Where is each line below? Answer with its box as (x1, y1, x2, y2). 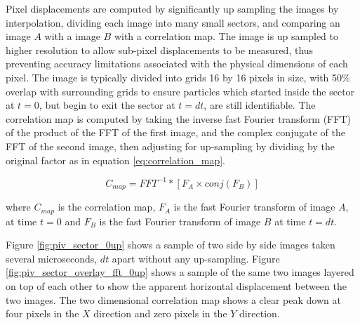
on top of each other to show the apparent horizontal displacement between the (6, 278, 347, 293)
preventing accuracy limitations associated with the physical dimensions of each (6, 56, 348, 71)
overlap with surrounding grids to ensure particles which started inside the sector (6, 84, 355, 98)
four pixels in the (6, 306, 79, 321)
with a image (44, 29, 100, 44)
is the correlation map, (58, 199, 156, 214)
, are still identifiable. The (204, 98, 316, 112)
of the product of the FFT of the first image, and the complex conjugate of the (6, 125, 345, 140)
